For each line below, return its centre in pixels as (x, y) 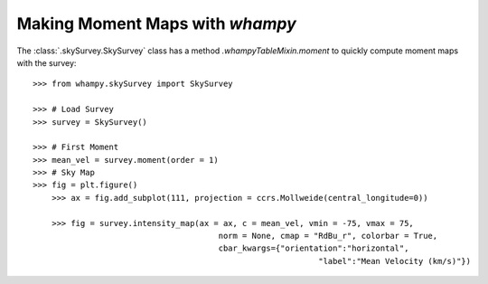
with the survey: (47, 62)
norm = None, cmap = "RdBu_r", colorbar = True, (328, 236)
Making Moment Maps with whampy (157, 24)
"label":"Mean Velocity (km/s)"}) (394, 261)
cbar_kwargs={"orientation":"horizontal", (314, 248)
